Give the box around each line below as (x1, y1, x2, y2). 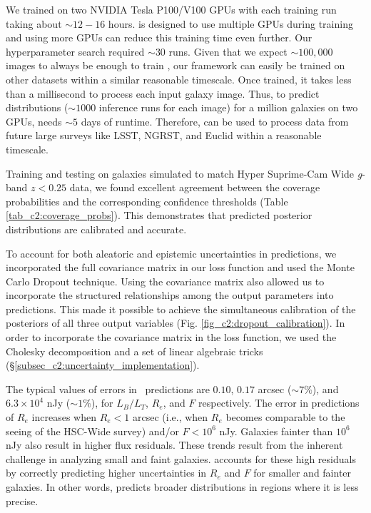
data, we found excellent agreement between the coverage (69, 180, 320, 195)
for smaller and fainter (253, 465, 352, 480)
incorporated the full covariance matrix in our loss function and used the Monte (6, 260, 355, 275)
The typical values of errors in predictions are (6, 381, 210, 396)
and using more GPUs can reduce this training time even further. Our (6, 30, 312, 45)
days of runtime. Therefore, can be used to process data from (81, 113, 349, 128)
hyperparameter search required (6, 44, 145, 59)
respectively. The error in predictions (198, 395, 360, 410)
